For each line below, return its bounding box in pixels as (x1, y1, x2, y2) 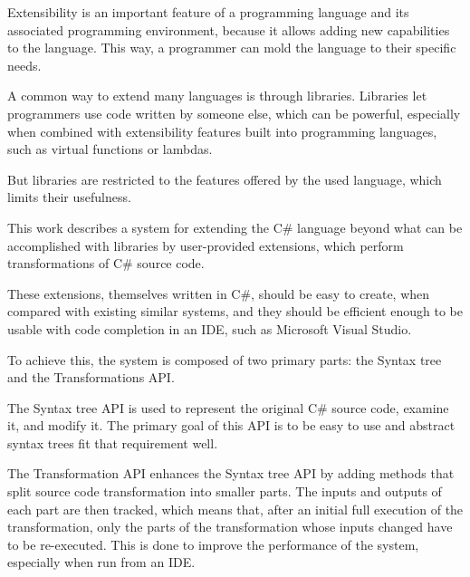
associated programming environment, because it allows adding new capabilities (7, 20, 450, 39)
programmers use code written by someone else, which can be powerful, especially (7, 103, 461, 122)
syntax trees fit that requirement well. (7, 433, 218, 452)
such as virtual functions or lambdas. (7, 139, 213, 159)
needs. (7, 55, 42, 74)
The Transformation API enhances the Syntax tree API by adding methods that (7, 464, 455, 483)
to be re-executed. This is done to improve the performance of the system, (7, 534, 419, 553)
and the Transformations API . (7, 368, 175, 387)
